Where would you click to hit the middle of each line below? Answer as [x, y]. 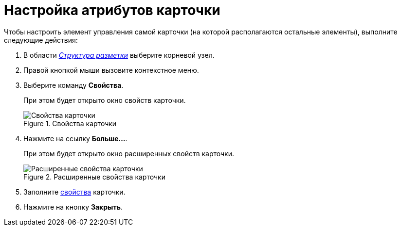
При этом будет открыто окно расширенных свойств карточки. [129, 153]
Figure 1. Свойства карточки [70, 123]
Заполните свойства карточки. [74, 192]
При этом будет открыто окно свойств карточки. [105, 100]
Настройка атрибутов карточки [112, 10]
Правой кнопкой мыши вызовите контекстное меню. [111, 70]
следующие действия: [41, 40]
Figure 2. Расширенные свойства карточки [94, 177]
